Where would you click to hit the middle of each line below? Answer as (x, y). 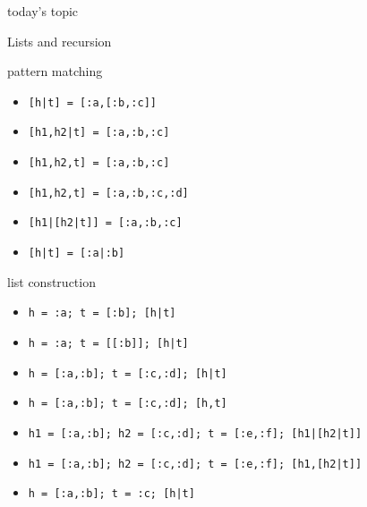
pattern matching (55, 71)
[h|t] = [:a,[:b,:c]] (92, 102)
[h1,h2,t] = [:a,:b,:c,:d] (108, 193)
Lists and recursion (60, 41)
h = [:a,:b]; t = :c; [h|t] (111, 494)
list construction (51, 281)
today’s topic (43, 11)
